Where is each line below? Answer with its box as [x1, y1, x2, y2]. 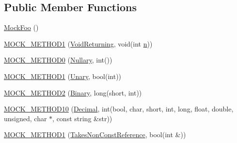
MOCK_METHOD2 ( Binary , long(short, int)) [4, 87, 142, 97]
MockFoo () [4, 22, 39, 32]
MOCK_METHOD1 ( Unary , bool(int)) [4, 71, 122, 81]
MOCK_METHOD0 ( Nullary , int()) [4, 55, 112, 65]
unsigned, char [4, 113, 47, 123]
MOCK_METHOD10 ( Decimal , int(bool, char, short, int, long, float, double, [4, 104, 234, 114]
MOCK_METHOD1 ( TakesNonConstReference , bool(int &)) [4, 129, 186, 140]
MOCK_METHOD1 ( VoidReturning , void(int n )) [4, 38, 153, 48]
